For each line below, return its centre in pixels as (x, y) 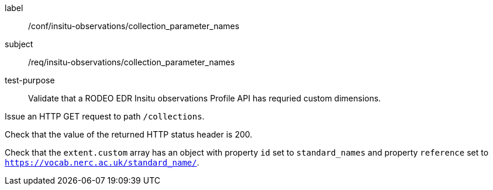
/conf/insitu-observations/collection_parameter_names (134, 26)
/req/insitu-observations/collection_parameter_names (132, 62)
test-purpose (30, 80)
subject (19, 44)
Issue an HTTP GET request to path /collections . (105, 116)
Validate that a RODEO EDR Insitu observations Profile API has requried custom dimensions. (205, 98)
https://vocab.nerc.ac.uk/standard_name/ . (102, 162)
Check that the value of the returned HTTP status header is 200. (129, 134)
